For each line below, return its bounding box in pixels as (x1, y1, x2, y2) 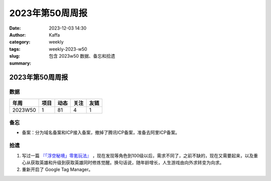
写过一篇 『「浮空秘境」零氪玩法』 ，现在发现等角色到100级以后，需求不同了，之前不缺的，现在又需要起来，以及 (22, 152, 254, 158)
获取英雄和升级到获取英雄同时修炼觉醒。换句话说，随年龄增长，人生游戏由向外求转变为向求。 (30, 159, 224, 165)
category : (9, 39, 31, 45)
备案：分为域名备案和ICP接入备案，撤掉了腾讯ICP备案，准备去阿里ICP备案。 (22, 129, 180, 135)
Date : (9, 25, 21, 31)
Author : (9, 32, 26, 38)
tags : (9, 46, 21, 52)
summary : (9, 60, 32, 66)
